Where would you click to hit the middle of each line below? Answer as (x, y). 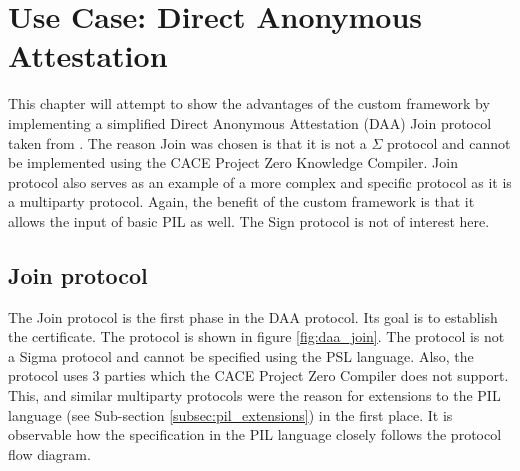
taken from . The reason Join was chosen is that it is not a (187, 142)
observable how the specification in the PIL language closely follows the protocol (255, 434)
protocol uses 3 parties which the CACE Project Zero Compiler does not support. (258, 375)
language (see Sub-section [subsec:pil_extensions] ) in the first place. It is (230, 414)
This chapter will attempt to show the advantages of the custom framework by (249, 103)
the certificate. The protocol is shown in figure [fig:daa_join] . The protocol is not (256, 336)
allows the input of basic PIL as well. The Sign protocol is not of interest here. (249, 220)
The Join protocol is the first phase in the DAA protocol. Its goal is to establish (253, 316)
